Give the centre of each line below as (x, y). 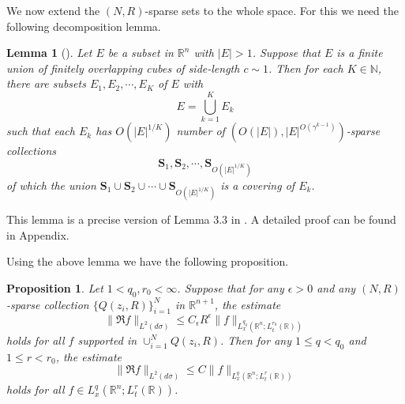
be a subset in (141, 53)
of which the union (51, 185)
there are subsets (46, 83)
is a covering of (258, 185)
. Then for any (256, 340)
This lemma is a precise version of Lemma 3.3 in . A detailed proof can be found (201, 219)
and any (336, 287)
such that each (41, 131)
